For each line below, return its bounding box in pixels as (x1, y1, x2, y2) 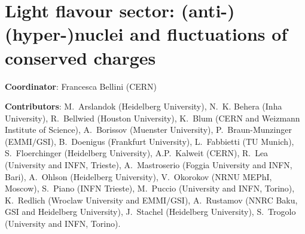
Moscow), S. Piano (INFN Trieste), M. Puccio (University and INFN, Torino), (5, 182, 295, 195)
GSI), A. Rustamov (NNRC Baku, (170, 193, 298, 206)
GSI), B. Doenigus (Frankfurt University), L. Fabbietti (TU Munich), (36, 135, 294, 147)
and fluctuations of (130, 22, 288, 46)
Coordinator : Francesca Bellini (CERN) (5, 80, 157, 92)
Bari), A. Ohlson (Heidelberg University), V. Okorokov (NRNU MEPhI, (5, 170, 272, 183)
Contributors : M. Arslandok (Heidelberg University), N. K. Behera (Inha (5, 100, 282, 113)
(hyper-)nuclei (5, 22, 124, 46)
